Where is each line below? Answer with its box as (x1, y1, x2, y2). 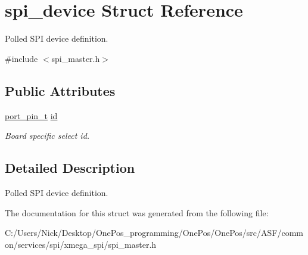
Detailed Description (5, 158, 135, 177)
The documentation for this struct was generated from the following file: (5, 206, 269, 219)
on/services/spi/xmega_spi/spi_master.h (5, 238, 157, 250)
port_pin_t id (5, 109, 58, 122)
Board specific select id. (5, 129, 90, 142)
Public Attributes (5, 81, 116, 99)
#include (5, 52, 38, 64)
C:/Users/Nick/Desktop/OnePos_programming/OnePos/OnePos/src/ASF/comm (5, 226, 303, 239)
